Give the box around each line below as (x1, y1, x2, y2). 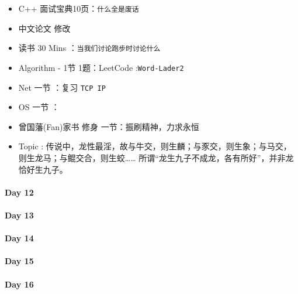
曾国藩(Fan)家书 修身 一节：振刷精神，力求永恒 (18, 120, 199, 132)
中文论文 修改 (18, 22, 71, 34)
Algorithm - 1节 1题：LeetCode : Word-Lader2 (18, 61, 184, 73)
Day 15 (5, 255, 34, 267)
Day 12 (5, 186, 34, 198)
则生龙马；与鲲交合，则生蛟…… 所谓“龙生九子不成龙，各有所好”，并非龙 (18, 152, 294, 163)
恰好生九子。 (18, 163, 68, 175)
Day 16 (5, 278, 34, 290)
